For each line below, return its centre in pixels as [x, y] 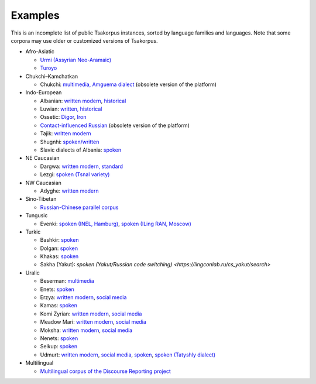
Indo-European [44, 92]
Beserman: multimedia [67, 281]
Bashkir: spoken [59, 240]
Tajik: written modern [66, 133]
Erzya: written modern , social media [83, 297]
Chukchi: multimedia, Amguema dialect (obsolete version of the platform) [128, 84]
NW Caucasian [43, 183]
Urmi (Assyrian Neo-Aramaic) [76, 60]
